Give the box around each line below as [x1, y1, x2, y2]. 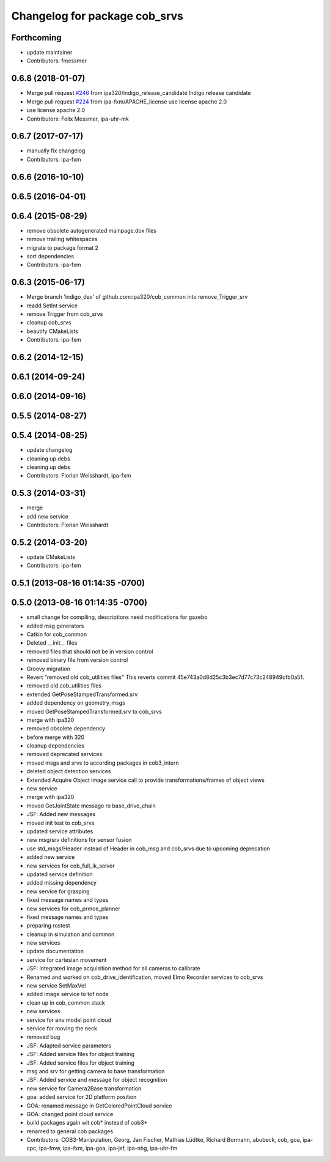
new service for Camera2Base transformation [26, 1084, 142, 1092]
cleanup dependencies [26, 742, 85, 749]
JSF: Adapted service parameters [26, 1041, 111, 1049]
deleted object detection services [26, 768, 111, 775]
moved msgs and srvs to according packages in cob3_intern [26, 759, 180, 767]
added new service [26, 853, 75, 861]
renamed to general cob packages [26, 1127, 113, 1135]
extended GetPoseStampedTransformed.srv [26, 691, 138, 698]
